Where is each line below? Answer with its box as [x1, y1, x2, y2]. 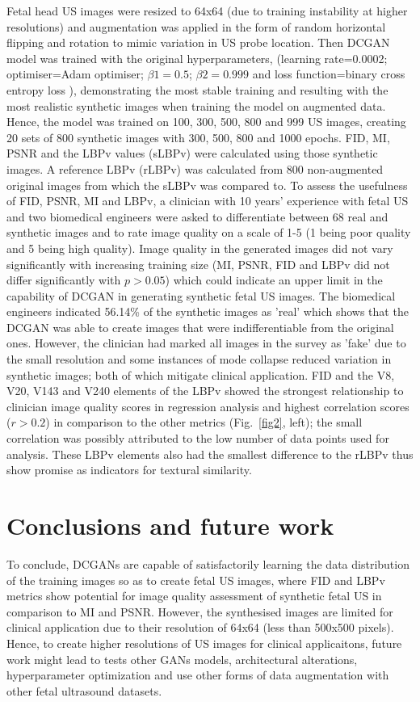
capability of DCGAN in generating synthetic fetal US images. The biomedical [6, 287, 396, 304]
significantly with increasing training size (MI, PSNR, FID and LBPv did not [6, 255, 390, 272]
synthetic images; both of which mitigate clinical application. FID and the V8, [6, 366, 395, 383]
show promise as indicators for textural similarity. [6, 461, 252, 478]
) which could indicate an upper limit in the [165, 271, 383, 288]
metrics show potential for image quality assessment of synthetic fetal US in [6, 587, 382, 604]
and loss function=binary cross [252, 65, 405, 82]
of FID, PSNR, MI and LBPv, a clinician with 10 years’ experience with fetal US [6, 192, 409, 209]
